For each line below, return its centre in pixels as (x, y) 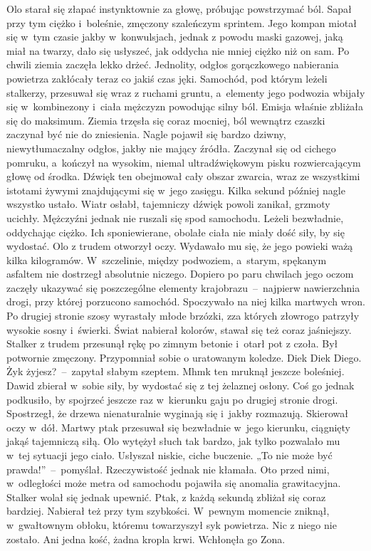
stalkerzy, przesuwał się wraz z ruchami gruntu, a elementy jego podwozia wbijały (186, 92)
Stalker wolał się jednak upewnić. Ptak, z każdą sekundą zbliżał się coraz (166, 497)
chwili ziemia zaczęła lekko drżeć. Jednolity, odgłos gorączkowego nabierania (173, 64)
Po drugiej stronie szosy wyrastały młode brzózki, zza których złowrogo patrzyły (183, 316)
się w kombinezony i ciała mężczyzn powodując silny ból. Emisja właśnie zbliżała (185, 106)
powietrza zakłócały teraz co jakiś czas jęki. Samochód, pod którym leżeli (167, 78)
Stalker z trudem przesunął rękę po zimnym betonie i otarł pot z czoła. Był (172, 343)
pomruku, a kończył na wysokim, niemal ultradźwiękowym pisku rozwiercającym (184, 162)
